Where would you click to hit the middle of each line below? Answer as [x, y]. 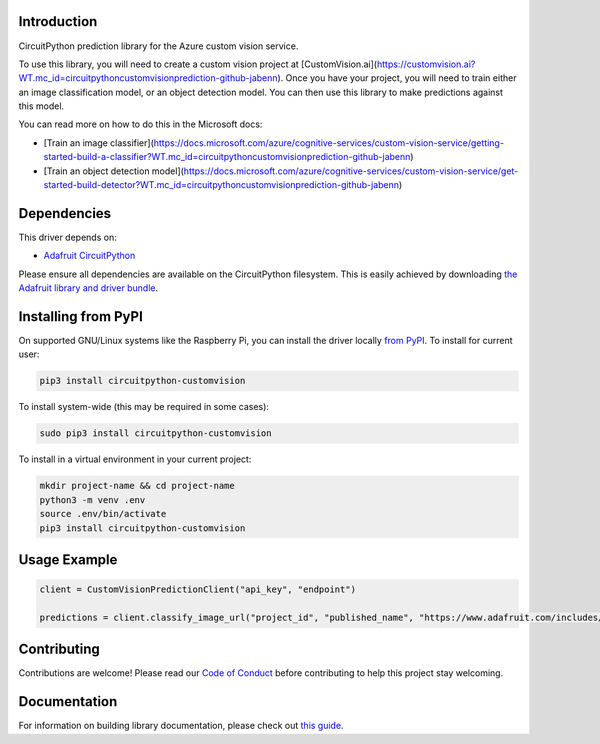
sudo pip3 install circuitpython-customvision [155, 433]
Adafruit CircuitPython [89, 256]
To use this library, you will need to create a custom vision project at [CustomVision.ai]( [198, 64]
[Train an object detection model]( [114, 171]
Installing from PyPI [81, 316]
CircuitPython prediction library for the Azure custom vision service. [158, 46]
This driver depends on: [67, 237]
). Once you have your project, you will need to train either [397, 78]
